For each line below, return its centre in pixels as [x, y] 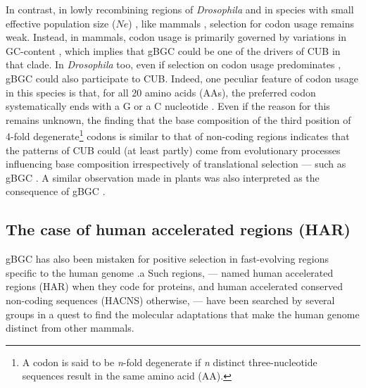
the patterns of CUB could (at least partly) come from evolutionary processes [173, 150]
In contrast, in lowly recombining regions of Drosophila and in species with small [180, 9]
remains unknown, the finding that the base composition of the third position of [178, 119]
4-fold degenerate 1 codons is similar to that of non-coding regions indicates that [178, 135]
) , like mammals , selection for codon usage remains [241, 23]
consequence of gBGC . [56, 191]
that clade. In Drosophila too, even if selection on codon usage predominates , [173, 64]
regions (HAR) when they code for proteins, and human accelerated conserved [174, 286]
